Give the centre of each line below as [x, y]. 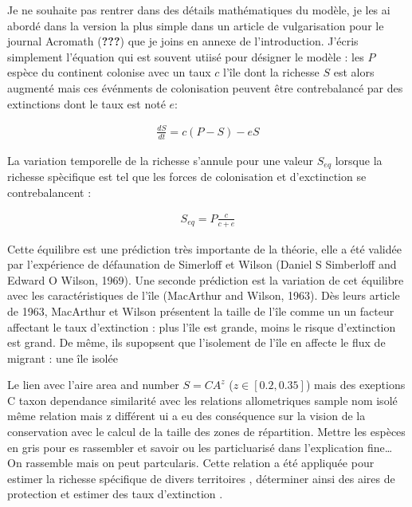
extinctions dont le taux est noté [86, 103]
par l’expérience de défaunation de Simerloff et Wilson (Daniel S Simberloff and [202, 264]
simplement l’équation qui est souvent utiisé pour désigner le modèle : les [186, 56]
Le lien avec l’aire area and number [93, 385]
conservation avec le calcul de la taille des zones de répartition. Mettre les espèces [206, 432]
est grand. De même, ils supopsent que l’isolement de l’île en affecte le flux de [196, 342]
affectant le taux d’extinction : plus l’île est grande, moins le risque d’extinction [202, 326]
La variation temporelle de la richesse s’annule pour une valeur [161, 160]
